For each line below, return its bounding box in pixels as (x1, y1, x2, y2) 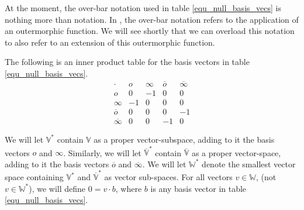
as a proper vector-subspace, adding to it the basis (94, 133, 275, 145)
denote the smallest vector (202, 157, 296, 170)
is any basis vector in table (150, 182, 247, 194)
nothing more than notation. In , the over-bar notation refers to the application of (5, 13, 299, 25)
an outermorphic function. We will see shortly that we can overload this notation (5, 25, 295, 37)
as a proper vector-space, (191, 146, 281, 159)
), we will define (29, 182, 86, 194)
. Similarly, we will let (63, 146, 141, 159)
